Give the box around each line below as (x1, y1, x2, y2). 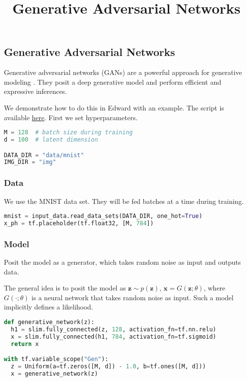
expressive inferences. (4, 86, 67, 96)
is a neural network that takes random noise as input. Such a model (31, 292, 234, 302)
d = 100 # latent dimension (4, 136, 98, 144)
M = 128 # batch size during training (4, 129, 133, 136)
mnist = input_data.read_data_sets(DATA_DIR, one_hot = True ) (4, 213, 203, 220)
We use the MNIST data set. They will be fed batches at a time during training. (4, 196, 244, 206)
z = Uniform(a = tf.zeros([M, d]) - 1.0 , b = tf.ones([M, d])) (11, 363, 206, 370)
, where (203, 283, 226, 293)
